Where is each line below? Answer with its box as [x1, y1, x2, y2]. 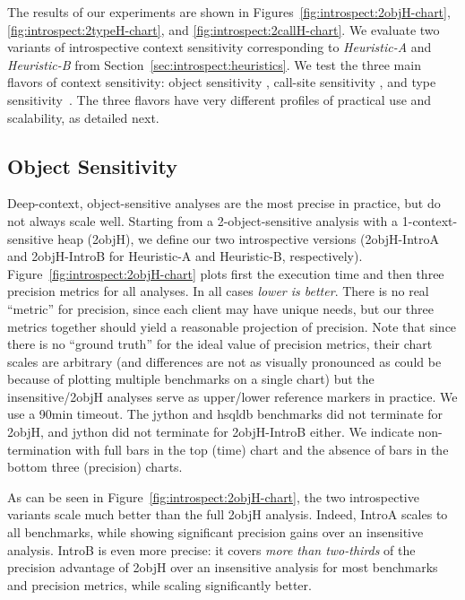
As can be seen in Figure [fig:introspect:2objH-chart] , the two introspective [7, 487, 419, 506]
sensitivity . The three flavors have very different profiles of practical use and [7, 90, 432, 109]
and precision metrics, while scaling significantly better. [7, 575, 312, 594]
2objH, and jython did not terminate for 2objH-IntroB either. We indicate [7, 422, 414, 441]
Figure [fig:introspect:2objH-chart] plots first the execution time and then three [7, 264, 444, 283]
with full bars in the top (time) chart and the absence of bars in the [75, 439, 449, 458]
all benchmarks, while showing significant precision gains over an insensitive [7, 523, 424, 542]
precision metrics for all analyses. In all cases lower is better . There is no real [7, 282, 429, 300]
